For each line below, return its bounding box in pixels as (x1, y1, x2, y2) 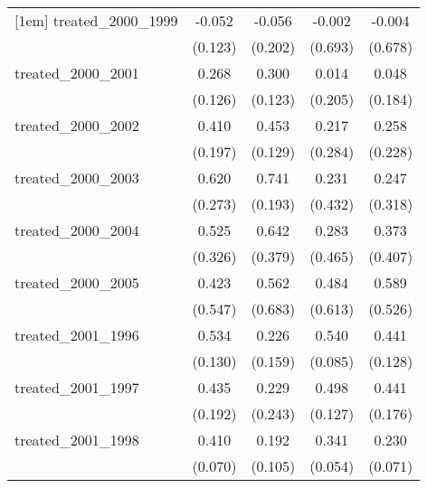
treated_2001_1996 (14, 324, 139, 345)
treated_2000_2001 (14, 62, 139, 83)
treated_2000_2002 (14, 115, 139, 136)
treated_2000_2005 (14, 272, 139, 293)
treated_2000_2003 (14, 167, 139, 188)
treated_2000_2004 (14, 220, 139, 240)
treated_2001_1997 (14, 377, 139, 398)
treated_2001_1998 (14, 429, 139, 450)
